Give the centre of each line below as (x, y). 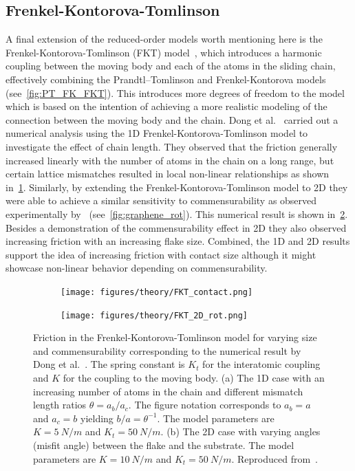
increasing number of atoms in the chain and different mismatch (168, 391)
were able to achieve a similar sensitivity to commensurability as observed (161, 200)
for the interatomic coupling (261, 364)
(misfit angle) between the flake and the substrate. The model (164, 445)
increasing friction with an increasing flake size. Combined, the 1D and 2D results (178, 241)
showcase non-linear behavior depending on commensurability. (137, 268)
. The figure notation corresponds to (205, 405)
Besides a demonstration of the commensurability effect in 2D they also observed (176, 227)
